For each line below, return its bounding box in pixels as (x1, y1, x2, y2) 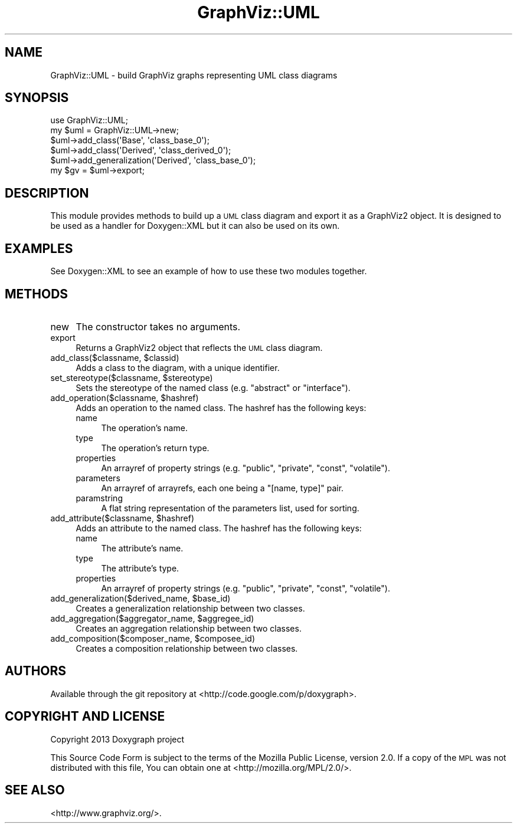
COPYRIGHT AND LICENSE (5, 709, 165, 724)
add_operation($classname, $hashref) (50, 392, 199, 403)
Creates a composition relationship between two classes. (76, 643, 298, 653)
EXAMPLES (5, 241, 73, 256)
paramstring (76, 492, 123, 503)
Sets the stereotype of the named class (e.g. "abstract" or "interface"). (76, 382, 351, 393)
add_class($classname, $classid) (50, 352, 179, 363)
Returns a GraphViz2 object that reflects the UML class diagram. (76, 342, 323, 353)
